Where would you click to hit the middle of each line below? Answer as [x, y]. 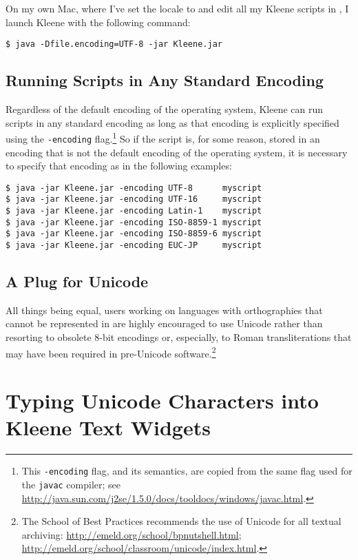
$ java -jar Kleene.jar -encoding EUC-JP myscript [134, 246]
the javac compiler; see [71, 484]
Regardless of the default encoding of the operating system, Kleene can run [165, 109]
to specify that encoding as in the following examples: [119, 166]
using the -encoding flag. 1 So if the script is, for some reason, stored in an [163, 137]
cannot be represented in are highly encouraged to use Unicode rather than [164, 323]
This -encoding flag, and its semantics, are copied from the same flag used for [187, 471]
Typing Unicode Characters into [162, 401]
